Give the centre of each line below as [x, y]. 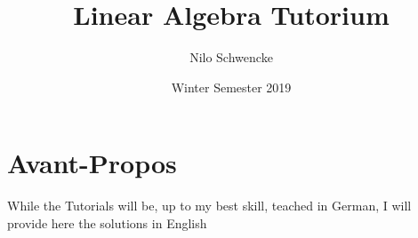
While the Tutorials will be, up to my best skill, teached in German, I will [209, 206]
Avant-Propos [92, 163]
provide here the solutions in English [107, 222]
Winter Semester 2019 [231, 87]
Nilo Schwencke [231, 57]
